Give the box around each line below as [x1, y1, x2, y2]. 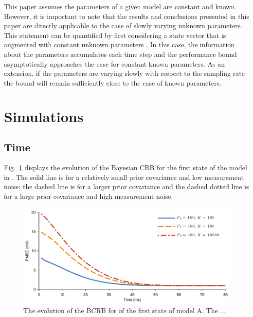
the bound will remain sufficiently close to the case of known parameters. [4, 77, 221, 88]
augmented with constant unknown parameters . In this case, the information [4, 39, 235, 50]
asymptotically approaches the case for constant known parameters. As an [4, 58, 225, 69]
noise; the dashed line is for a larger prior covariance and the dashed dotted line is [4, 181, 249, 192]
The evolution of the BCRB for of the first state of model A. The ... [23, 305, 226, 316]
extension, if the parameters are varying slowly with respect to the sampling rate [4, 68, 245, 78]
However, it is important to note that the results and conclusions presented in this [4, 11, 249, 21]
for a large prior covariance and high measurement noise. [4, 191, 173, 201]
